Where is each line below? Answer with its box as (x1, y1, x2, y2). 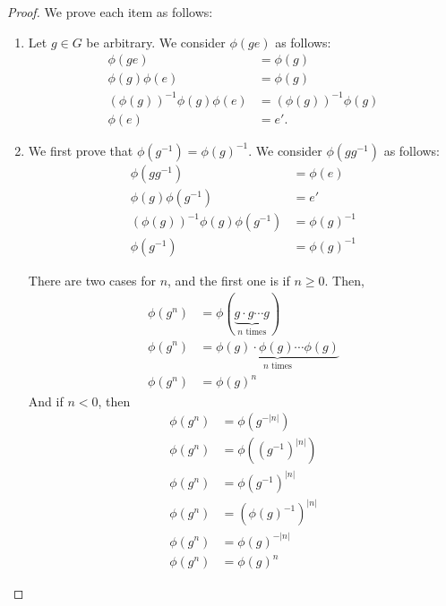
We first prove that (28, 141, 133, 159)
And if (28, 391, 64, 410)
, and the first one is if (167, 270, 290, 289)
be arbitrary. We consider (86, 32, 226, 51)
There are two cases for (28, 270, 156, 289)
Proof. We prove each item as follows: (7, 3, 213, 21)
